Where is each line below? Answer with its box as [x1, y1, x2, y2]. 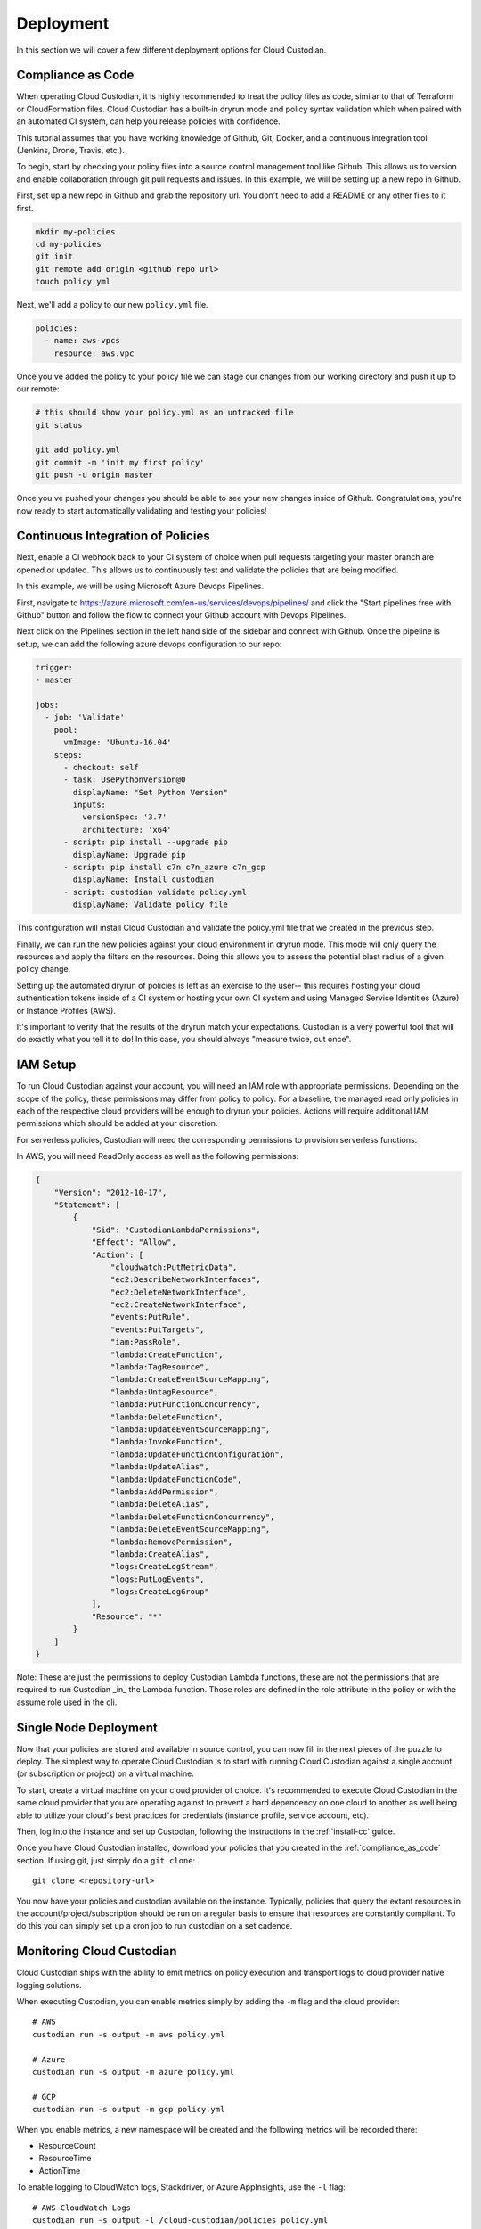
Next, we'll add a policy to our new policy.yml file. [16, 300, 208, 310]
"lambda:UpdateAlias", [110, 1462, 209, 1472]
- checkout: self [63, 762, 140, 772]
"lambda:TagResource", [110, 1362, 209, 1372]
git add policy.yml [35, 445, 120, 455]
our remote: [16, 383, 60, 394]
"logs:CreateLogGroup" [110, 1587, 209, 1597]
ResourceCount [38, 2140, 96, 2151]
